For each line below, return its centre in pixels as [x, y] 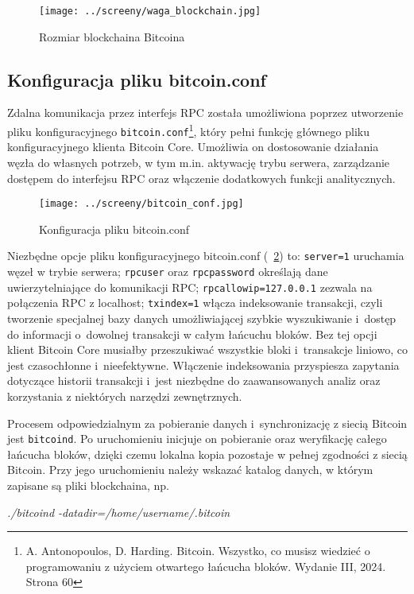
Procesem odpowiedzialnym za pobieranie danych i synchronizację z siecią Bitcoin [207, 423]
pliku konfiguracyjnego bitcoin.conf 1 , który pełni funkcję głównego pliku [188, 130]
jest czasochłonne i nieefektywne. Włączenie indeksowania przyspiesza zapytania [203, 365]
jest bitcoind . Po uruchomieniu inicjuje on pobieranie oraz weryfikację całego [197, 439]
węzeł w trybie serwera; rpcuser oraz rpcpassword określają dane [168, 272]
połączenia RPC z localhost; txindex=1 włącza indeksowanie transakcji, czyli [195, 303]
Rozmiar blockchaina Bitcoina [112, 36]
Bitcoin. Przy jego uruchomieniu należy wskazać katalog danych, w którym [190, 470]
